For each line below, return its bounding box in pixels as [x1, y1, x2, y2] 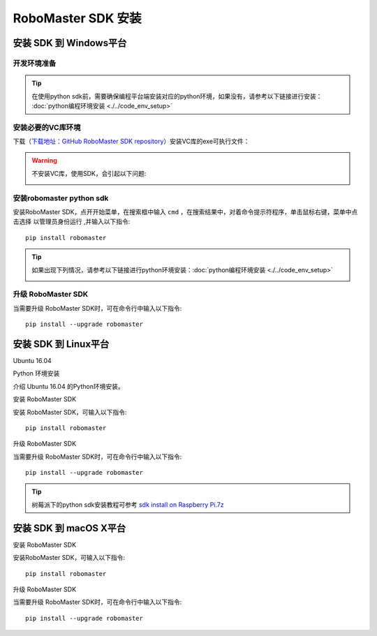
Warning [31, 156, 57, 165]
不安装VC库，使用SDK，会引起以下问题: [31, 169, 147, 177]
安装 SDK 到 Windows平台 [13, 37, 127, 49]
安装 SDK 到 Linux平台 [13, 338, 110, 350]
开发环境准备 [13, 58, 57, 68]
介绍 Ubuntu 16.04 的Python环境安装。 [13, 382, 125, 390]
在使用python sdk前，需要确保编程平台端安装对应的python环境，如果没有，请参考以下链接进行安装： [31, 91, 323, 101]
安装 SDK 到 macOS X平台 [13, 522, 126, 534]
